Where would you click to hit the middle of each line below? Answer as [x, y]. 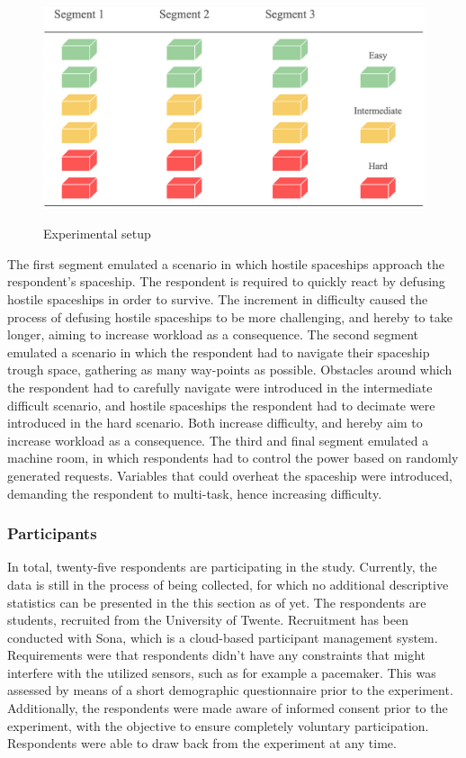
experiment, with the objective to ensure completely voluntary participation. [218, 725]
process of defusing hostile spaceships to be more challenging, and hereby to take [230, 316]
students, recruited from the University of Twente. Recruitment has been [208, 620]
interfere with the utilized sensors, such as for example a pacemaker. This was [222, 672]
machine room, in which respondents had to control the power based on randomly [233, 458]
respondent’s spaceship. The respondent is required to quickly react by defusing [226, 281]
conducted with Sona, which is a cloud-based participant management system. [223, 637]
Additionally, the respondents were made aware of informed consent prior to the [228, 708]
